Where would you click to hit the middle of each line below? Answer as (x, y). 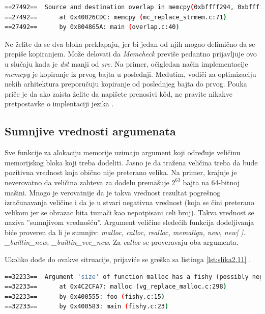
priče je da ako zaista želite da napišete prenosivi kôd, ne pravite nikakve (119, 93)
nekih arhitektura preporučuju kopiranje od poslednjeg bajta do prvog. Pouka (126, 84)
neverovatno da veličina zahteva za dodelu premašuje (87, 182)
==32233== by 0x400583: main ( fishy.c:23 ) (87, 307)
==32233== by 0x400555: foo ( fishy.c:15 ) (85, 296)
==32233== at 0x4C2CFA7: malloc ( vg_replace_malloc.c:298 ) (116, 287)
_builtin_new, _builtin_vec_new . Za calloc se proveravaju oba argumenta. (122, 242)
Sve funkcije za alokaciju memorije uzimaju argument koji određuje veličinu (123, 152)
